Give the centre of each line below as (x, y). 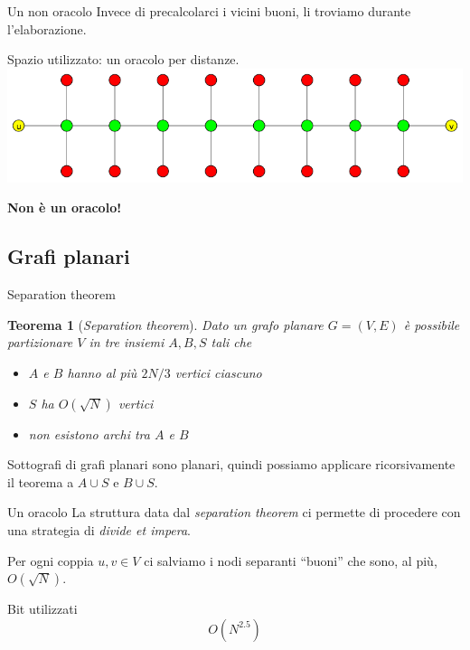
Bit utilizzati (42, 609)
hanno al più (102, 372)
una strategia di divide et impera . (99, 529)
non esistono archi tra (89, 433)
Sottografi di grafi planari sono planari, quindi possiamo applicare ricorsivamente (231, 464)
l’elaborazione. (47, 28)
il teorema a (41, 481)
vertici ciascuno (218, 372)
